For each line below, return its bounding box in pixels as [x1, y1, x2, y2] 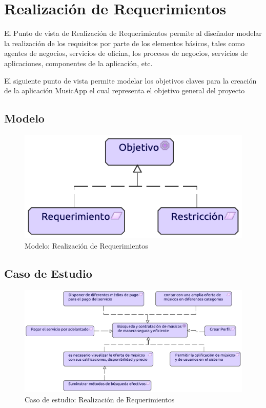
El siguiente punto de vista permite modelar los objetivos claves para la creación [4, 75, 257, 86]
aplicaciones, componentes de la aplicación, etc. [4, 57, 153, 68]
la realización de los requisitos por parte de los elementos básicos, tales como [4, 37, 245, 48]
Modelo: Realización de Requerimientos [25, 240, 148, 251]
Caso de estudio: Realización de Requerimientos [25, 394, 175, 404]
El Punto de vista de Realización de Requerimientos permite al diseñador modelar [4, 28, 262, 38]
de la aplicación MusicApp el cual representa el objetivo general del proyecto [4, 85, 245, 96]
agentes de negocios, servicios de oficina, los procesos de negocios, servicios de [4, 48, 248, 58]
